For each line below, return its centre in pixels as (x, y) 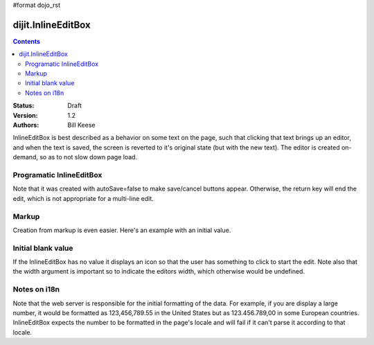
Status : (24, 106)
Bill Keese (81, 125)
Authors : (26, 125)
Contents (27, 41)
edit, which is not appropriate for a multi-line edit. (83, 198)
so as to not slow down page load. (88, 157)
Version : (25, 115)
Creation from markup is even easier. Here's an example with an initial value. (122, 230)
